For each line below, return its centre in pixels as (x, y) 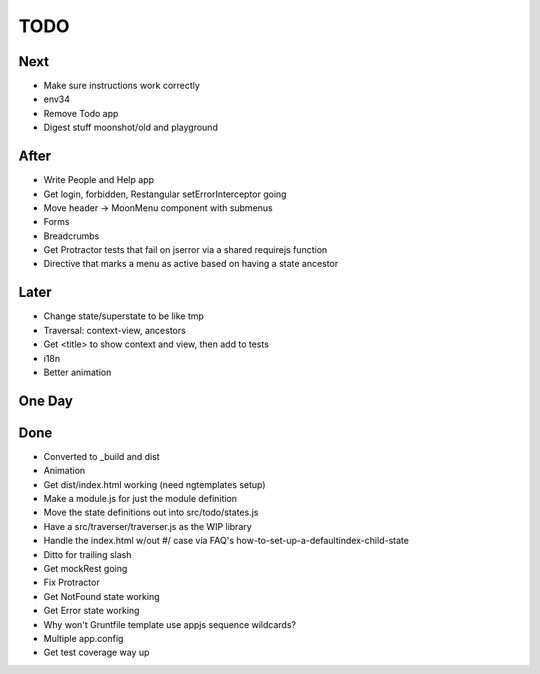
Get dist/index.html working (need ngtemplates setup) (154, 484)
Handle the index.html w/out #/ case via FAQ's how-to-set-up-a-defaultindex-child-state (226, 541)
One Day (46, 400)
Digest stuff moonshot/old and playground (131, 127)
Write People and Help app (99, 180)
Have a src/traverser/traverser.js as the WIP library (147, 526)
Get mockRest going (85, 568)
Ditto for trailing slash (87, 554)
